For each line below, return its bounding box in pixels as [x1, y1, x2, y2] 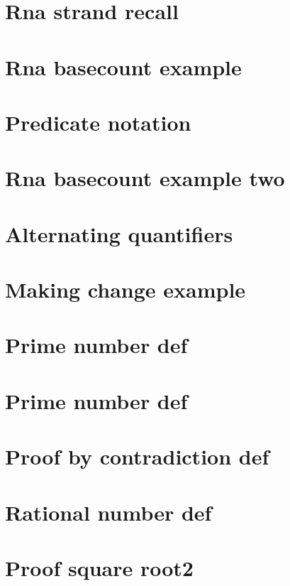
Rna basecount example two [5, 163, 285, 192]
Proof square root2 [5, 553, 194, 582]
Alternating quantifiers [5, 219, 233, 248]
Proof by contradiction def [5, 442, 269, 471]
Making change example [5, 275, 246, 304]
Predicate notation [5, 107, 191, 136]
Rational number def [5, 497, 212, 526]
